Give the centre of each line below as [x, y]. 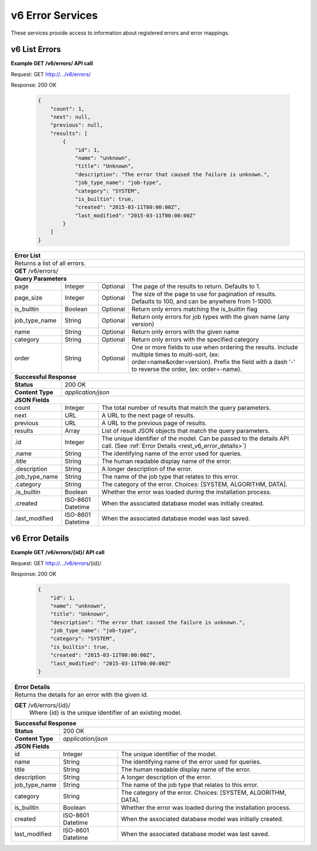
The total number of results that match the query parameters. [186, 408]
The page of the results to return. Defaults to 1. [196, 286]
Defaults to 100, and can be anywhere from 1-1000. [202, 301]
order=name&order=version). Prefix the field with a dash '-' [213, 362]
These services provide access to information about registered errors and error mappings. [120, 33]
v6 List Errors [36, 50]
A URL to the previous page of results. [154, 423]
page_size [28, 297]
